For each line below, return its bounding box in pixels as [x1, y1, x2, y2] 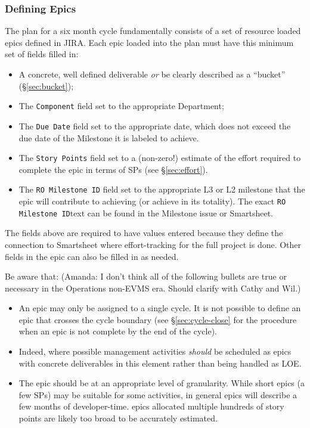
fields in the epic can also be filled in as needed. [5, 250, 179, 262]
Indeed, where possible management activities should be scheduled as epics [18, 345, 292, 358]
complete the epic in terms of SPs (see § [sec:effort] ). [18, 163, 208, 175]
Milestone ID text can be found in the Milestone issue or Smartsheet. [18, 206, 273, 219]
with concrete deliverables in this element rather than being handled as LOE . [18, 356, 302, 369]
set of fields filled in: [5, 48, 79, 60]
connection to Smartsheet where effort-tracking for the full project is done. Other [5, 238, 302, 250]
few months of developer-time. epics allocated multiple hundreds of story [18, 400, 284, 413]
